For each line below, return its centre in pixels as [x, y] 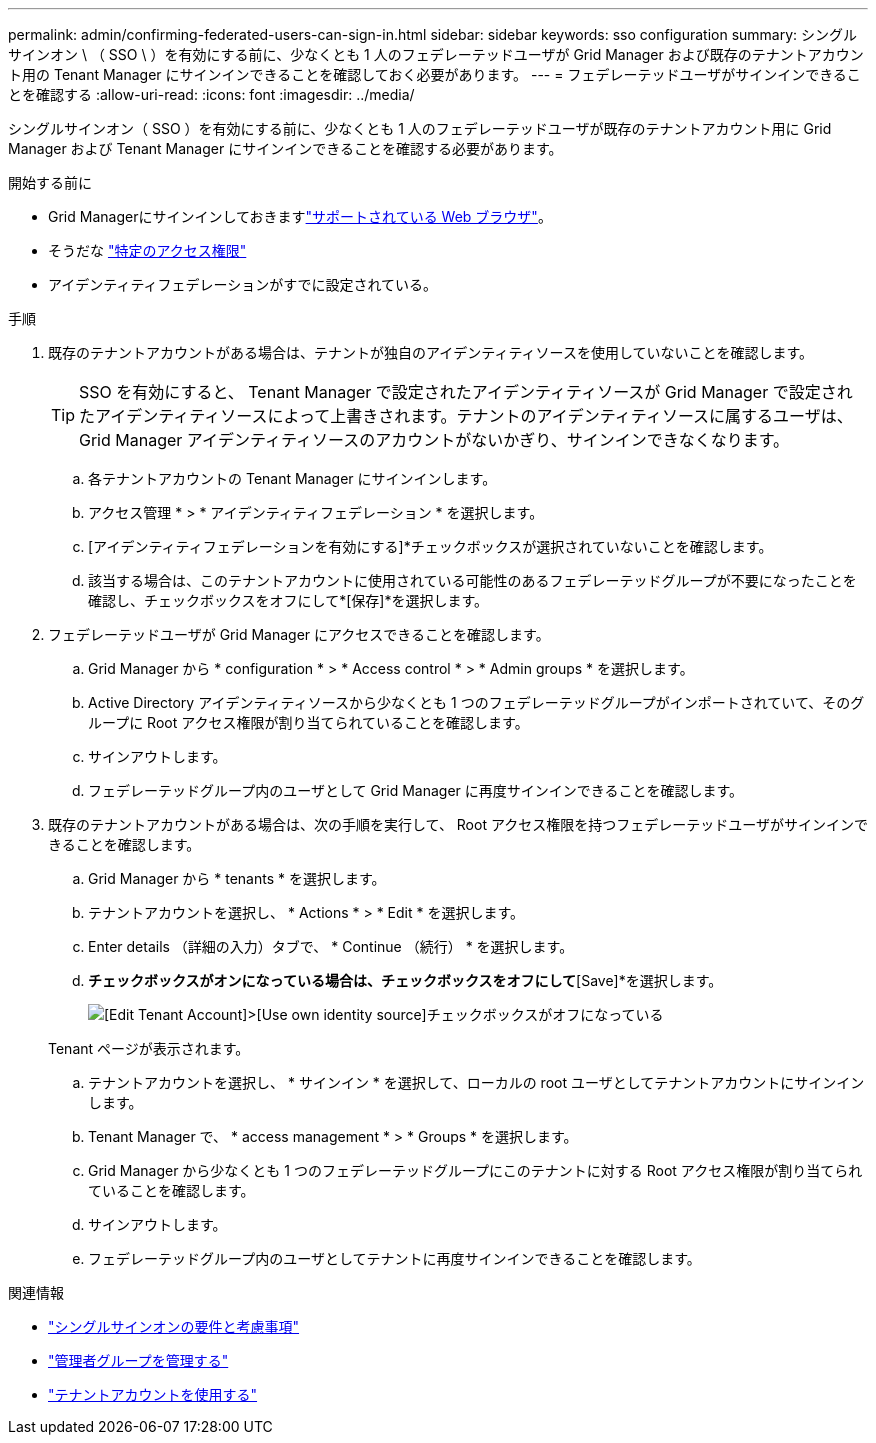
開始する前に [50, 182]
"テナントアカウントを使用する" [153, 1394]
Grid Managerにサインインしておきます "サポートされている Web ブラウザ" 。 [300, 216]
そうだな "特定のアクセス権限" [147, 250]
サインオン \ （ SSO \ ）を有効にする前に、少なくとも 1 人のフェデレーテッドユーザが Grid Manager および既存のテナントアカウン [436, 54]
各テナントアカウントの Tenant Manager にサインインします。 [292, 478]
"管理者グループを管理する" [138, 1360]
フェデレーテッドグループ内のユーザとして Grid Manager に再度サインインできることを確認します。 [416, 790]
